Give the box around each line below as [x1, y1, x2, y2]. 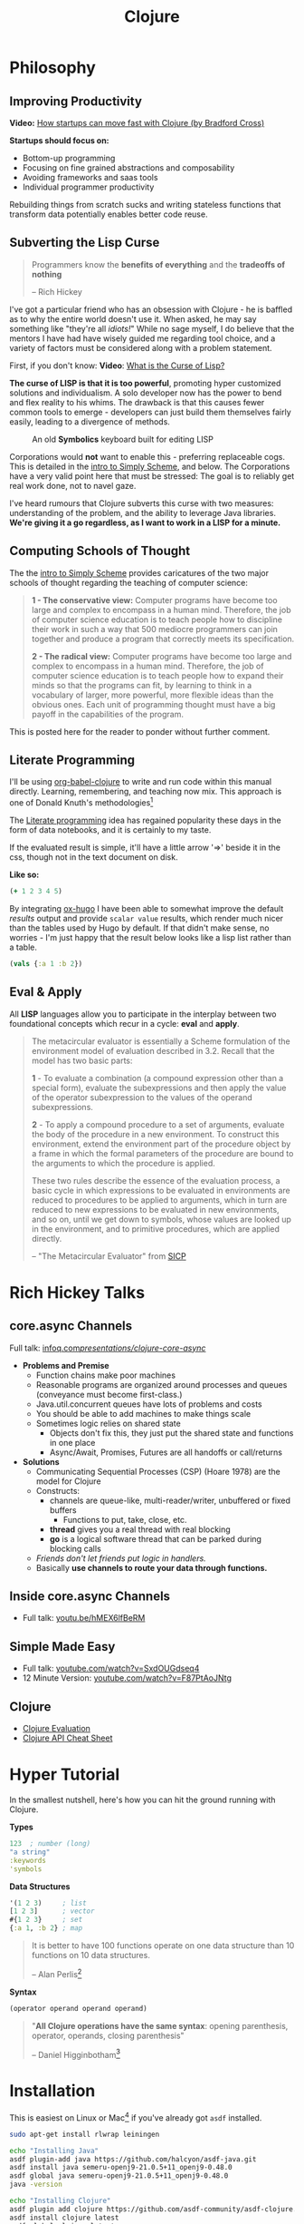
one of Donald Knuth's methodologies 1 [9, 795, 154, 808]
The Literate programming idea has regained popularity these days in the [9, 814, 282, 826]
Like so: [9, 869, 40, 881]
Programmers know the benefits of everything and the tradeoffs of [31, 258, 286, 269]
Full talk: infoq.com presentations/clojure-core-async [9, 1342, 206, 1353]
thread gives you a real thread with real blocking [49, 1524, 231, 1535]
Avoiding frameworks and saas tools [22, 172, 158, 182]
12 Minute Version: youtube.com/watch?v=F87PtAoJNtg [22, 1673, 233, 1683]
